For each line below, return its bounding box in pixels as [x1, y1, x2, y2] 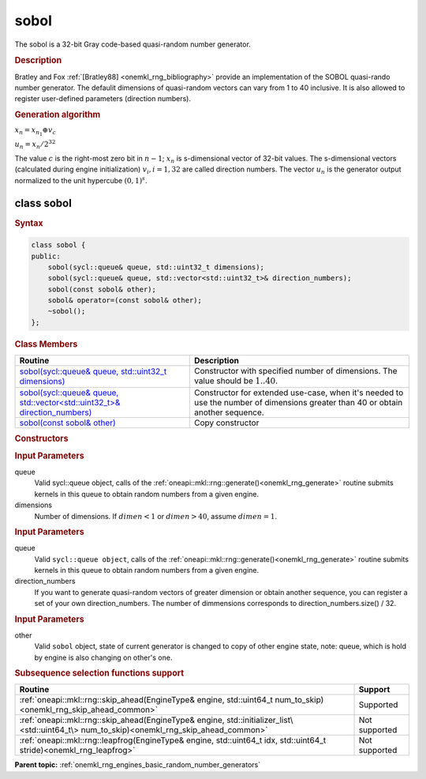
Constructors [14, 433, 69, 444]
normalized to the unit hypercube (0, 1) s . [14, 175, 148, 185]
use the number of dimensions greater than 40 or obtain [193, 397, 403, 408]
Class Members [14, 338, 78, 349]
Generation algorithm [14, 109, 101, 120]
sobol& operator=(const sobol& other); [47, 296, 203, 305]
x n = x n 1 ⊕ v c [14, 126, 57, 137]
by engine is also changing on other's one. [34, 653, 173, 662]
